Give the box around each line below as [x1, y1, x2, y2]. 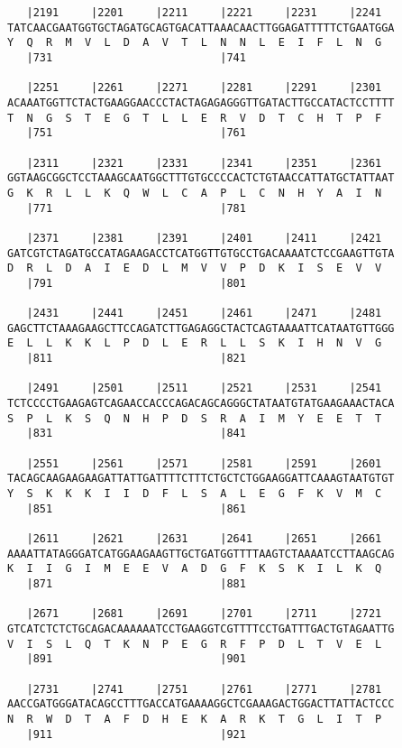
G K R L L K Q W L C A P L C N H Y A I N [7, 186, 382, 199]
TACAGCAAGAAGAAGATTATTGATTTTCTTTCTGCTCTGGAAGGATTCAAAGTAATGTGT [7, 472, 395, 485]
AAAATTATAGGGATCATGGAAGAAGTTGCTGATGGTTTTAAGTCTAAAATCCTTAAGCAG [7, 547, 395, 560]
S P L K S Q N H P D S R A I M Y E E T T [7, 411, 382, 425]
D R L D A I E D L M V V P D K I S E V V [7, 262, 382, 275]
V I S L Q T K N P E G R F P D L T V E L [7, 637, 382, 651]
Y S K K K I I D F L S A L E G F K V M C [7, 487, 382, 500]
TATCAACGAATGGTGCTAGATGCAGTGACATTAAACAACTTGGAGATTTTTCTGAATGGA [7, 21, 395, 34]
